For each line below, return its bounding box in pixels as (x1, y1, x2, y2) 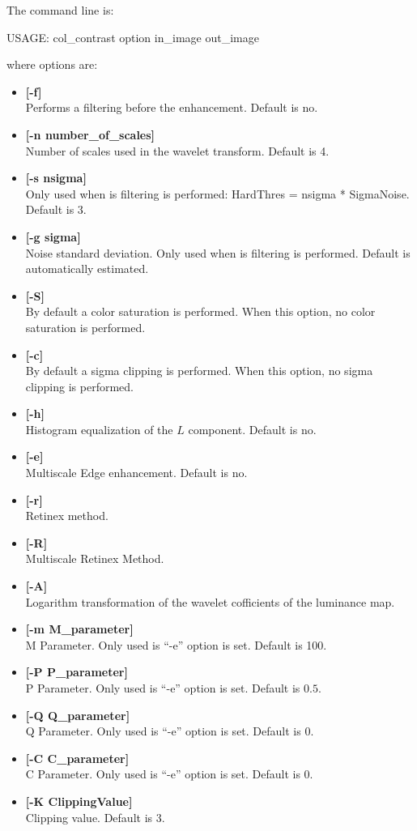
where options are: (6, 56, 98, 73)
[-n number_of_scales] (25, 126, 155, 143)
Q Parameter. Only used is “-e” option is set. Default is (25, 722, 301, 739)
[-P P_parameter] (25, 663, 128, 680)
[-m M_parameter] (25, 620, 134, 637)
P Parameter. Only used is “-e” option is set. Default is (25, 680, 300, 696)
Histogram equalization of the (25, 420, 173, 437)
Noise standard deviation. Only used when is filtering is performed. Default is (25, 244, 411, 261)
